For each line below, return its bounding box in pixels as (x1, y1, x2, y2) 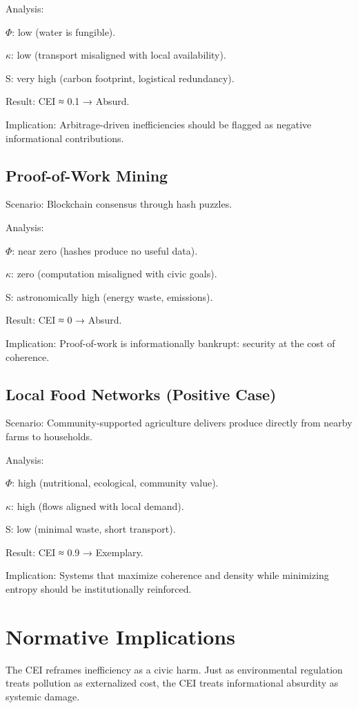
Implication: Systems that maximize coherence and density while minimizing (6, 568, 329, 582)
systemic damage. (6, 689, 80, 703)
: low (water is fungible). (12, 24, 116, 39)
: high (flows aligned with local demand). (11, 498, 184, 513)
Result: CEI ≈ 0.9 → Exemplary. (6, 544, 143, 559)
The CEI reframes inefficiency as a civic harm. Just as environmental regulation (6, 662, 343, 676)
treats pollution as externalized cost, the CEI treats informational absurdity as (6, 676, 339, 690)
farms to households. (6, 429, 92, 443)
